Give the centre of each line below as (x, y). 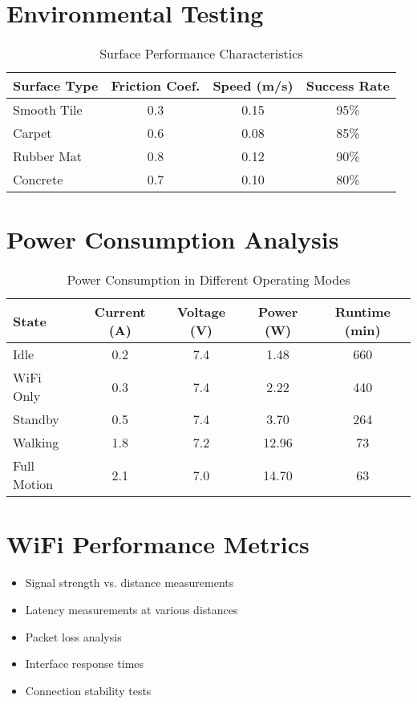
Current (120, 312)
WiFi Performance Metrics (158, 544)
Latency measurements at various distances (132, 609)
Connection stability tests (88, 690)
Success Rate (348, 86)
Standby (36, 419)
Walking (36, 443)
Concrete (38, 180)
